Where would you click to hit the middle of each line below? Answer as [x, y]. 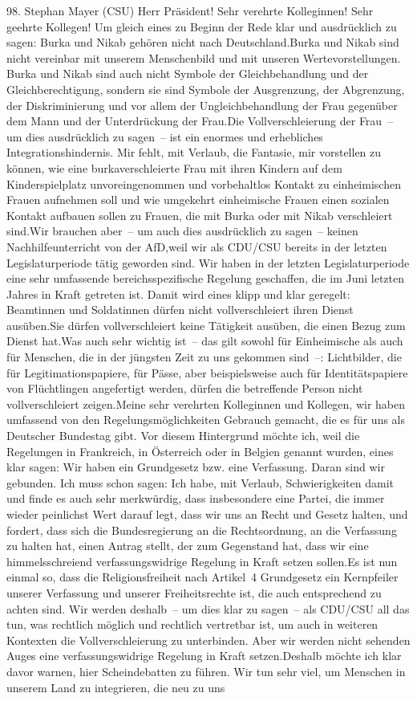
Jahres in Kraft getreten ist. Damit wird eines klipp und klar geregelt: [178, 293]
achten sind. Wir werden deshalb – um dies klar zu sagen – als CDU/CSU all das [208, 608]
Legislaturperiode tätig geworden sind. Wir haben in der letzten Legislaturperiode [208, 262]
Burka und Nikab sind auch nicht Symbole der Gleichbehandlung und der [188, 73]
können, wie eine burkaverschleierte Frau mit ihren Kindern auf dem [174, 167]
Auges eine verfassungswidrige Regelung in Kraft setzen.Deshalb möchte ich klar [204, 656]
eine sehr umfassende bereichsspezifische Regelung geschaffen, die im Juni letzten [205, 278]
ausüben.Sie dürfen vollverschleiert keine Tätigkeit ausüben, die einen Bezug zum [206, 325]
